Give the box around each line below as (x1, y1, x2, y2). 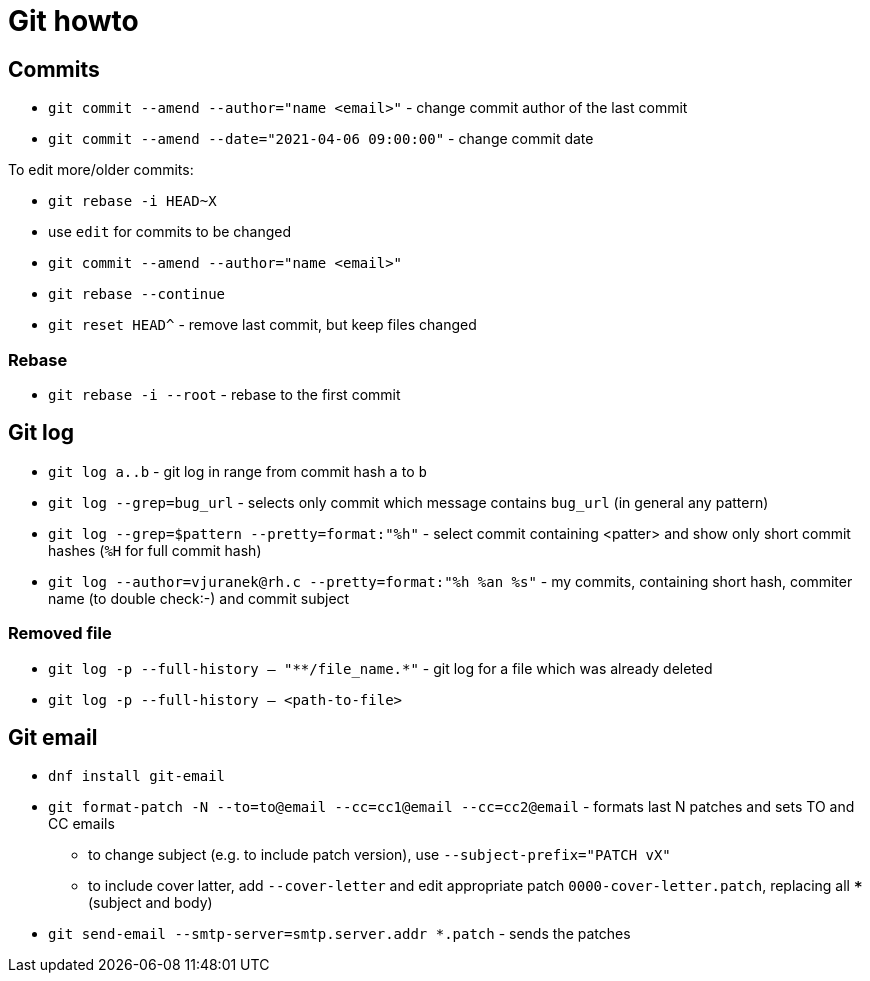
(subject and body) (88, 894, 213, 912)
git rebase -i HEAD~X (48, 193, 217, 210)
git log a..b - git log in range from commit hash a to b (48, 462, 427, 480)
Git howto (8, 4, 139, 38)
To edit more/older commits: (8, 161, 194, 179)
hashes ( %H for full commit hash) (48, 541, 262, 559)
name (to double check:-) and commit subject (48, 589, 350, 607)
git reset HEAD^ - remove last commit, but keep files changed (48, 316, 477, 334)
